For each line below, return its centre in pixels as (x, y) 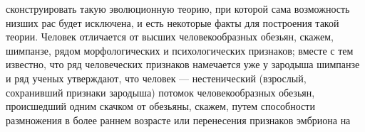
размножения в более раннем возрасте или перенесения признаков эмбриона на (178, 120)
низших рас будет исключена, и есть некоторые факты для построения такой (173, 22)
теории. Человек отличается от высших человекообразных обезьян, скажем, (170, 37)
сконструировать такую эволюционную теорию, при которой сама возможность (178, 9)
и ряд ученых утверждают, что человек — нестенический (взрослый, (156, 78)
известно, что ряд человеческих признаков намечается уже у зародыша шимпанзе (183, 64)
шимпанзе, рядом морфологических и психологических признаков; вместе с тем (180, 50)
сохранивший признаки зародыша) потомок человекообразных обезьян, (160, 92)
